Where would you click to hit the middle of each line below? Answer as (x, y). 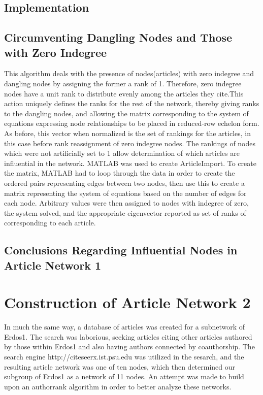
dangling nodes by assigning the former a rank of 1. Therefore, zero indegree (123, 83)
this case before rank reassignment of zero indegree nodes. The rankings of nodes (130, 143)
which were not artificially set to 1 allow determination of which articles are (122, 153)
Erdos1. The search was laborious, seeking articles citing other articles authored (128, 336)
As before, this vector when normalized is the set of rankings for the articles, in (128, 133)
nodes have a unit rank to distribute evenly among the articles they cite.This (124, 93)
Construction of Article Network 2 (127, 302)
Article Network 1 (53, 265)
